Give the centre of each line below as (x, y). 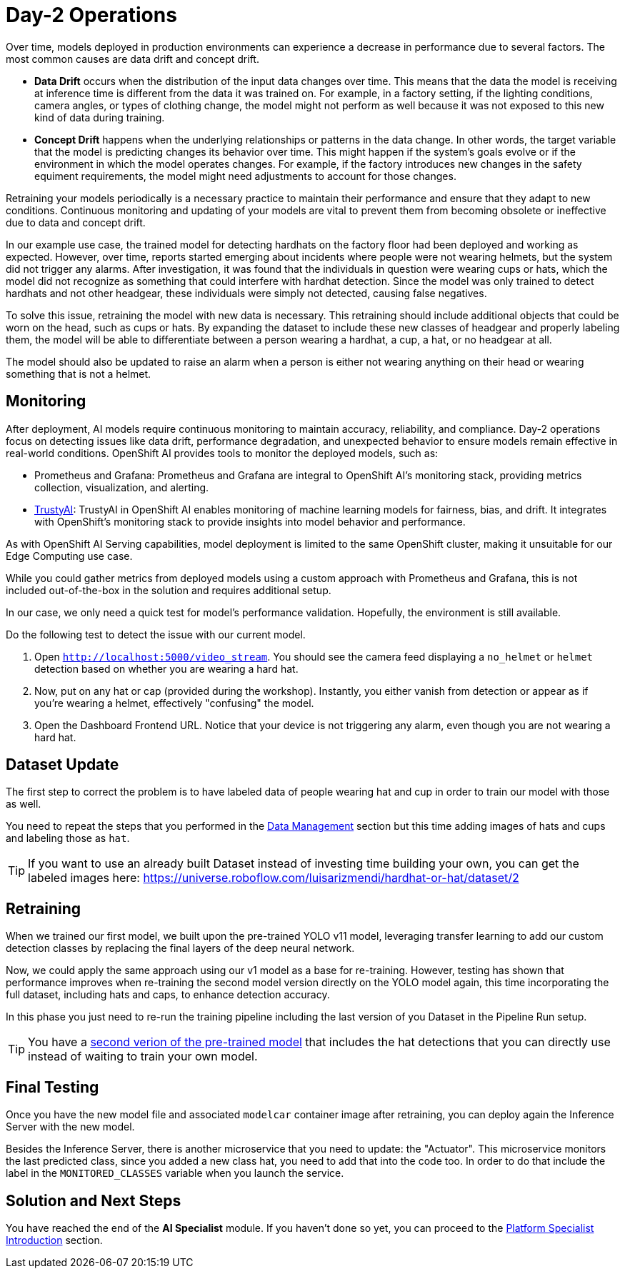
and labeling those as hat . (68, 838)
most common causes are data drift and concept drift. (132, 59)
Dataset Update (62, 765)
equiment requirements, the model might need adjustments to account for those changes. (245, 176)
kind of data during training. (100, 117)
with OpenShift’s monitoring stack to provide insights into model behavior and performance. (250, 521)
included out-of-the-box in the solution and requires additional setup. (169, 590)
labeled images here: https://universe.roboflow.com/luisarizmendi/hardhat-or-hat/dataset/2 (274, 878)
